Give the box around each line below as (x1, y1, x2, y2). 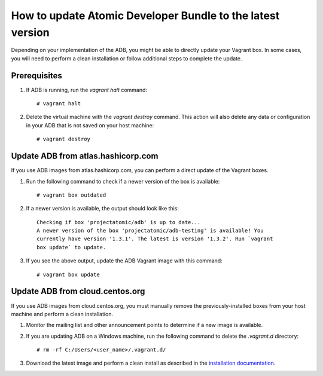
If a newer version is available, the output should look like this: (26, 205, 179, 212)
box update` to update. (36, 244, 106, 250)
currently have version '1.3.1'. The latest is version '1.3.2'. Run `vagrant (36, 236, 273, 242)
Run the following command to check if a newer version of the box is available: (26, 178, 220, 185)
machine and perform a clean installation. (11, 310, 114, 317)
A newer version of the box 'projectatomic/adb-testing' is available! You (36, 227, 264, 234)
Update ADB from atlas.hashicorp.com (11, 151, 159, 161)
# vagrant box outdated (36, 191, 106, 198)
